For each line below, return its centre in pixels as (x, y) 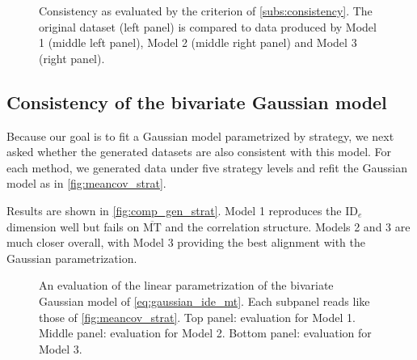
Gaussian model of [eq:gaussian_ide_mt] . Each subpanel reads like (204, 301)
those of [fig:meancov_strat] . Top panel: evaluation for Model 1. (197, 317)
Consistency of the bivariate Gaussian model (197, 102)
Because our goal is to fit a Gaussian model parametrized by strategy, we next (200, 136)
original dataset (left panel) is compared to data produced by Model (208, 26)
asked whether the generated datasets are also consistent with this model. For (199, 152)
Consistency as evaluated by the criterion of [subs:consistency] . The (206, 11)
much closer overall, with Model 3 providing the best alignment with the (186, 242)
